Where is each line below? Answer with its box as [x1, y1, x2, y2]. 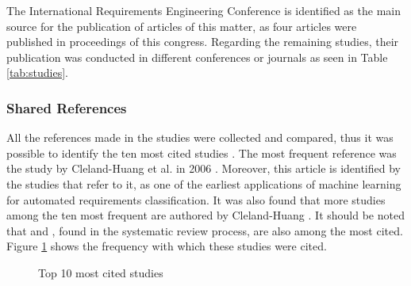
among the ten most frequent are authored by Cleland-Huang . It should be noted [6, 207, 405, 223]
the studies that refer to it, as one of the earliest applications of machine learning [6, 175, 401, 192]
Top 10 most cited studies [38, 264, 163, 280]
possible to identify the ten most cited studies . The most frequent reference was [6, 144, 397, 161]
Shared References [6, 97, 127, 117]
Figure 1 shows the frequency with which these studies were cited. [6, 238, 327, 254]
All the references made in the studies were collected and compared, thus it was [6, 129, 394, 146]
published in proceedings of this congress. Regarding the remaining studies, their [6, 33, 399, 50]
